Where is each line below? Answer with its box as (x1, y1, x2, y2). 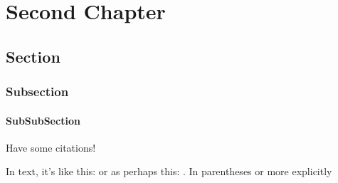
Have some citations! (6, 140, 96, 155)
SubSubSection (6, 113, 80, 127)
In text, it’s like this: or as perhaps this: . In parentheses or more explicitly (6, 164, 332, 179)
